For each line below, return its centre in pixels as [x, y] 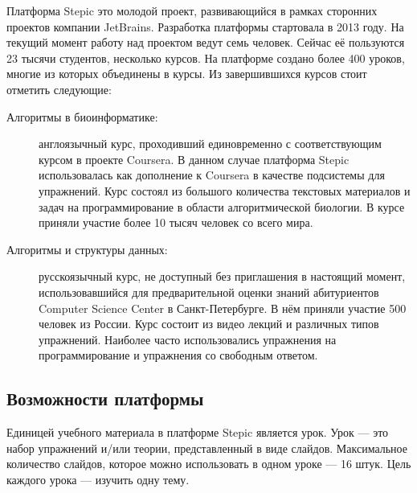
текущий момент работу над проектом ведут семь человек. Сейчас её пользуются [206, 42]
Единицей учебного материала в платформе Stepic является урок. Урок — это [198, 432]
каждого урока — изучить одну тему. [98, 479]
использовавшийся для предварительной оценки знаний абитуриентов [209, 292]
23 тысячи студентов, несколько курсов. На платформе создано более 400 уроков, [206, 58]
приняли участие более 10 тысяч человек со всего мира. [176, 222]
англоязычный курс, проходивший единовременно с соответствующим [210, 144]
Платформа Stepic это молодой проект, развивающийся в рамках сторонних [192, 10]
